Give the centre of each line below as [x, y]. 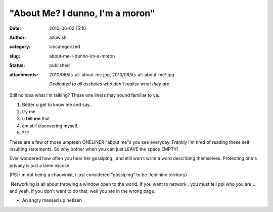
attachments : [24, 74]
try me [29, 112]
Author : [18, 37]
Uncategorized [65, 47]
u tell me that [36, 119]
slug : [15, 56]
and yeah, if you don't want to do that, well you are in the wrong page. [82, 191]
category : [20, 47]
